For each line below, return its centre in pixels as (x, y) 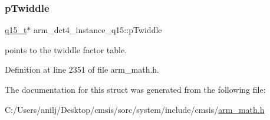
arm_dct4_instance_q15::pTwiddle (98, 30)
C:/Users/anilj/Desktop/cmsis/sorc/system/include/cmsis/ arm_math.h (135, 109)
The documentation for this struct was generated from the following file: (135, 89)
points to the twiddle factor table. (66, 49)
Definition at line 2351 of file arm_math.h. (82, 69)
